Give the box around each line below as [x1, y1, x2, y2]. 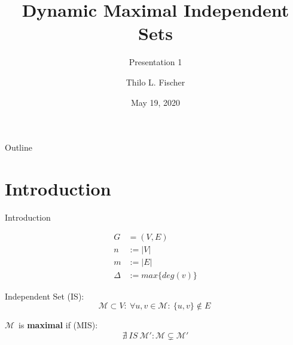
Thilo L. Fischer [126, 75, 185, 88]
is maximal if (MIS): [19, 319, 98, 331]
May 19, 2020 [130, 96, 181, 108]
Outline [5, 141, 32, 154]
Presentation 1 [129, 56, 182, 68]
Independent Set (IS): [5, 289, 84, 302]
